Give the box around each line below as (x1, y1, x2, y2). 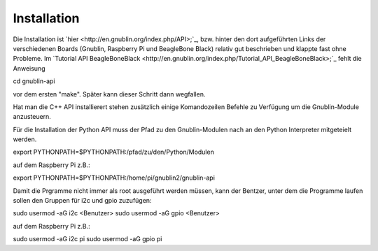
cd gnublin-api (13, 77, 55, 85)
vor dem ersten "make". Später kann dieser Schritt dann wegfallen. (13, 89, 206, 98)
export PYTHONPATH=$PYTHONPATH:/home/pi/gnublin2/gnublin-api (13, 173, 215, 182)
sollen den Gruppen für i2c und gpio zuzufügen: (13, 196, 152, 205)
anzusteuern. (13, 113, 52, 121)
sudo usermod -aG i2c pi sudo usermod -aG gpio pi (13, 235, 162, 243)
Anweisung (13, 64, 45, 73)
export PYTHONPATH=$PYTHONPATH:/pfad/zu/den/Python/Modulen (13, 148, 215, 157)
